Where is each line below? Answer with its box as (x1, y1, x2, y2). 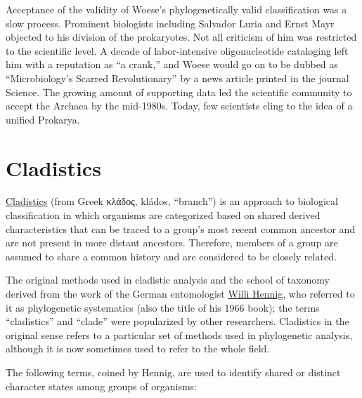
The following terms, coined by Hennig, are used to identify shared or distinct (6, 365, 341, 379)
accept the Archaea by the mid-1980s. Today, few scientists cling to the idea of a (6, 98, 353, 113)
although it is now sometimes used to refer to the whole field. (6, 341, 270, 356)
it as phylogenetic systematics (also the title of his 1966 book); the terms (6, 300, 320, 314)
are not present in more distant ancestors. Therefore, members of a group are (6, 235, 338, 250)
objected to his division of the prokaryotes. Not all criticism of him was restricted (6, 29, 357, 44)
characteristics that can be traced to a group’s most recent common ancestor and (6, 221, 356, 236)
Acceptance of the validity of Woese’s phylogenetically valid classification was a (6, 2, 347, 16)
